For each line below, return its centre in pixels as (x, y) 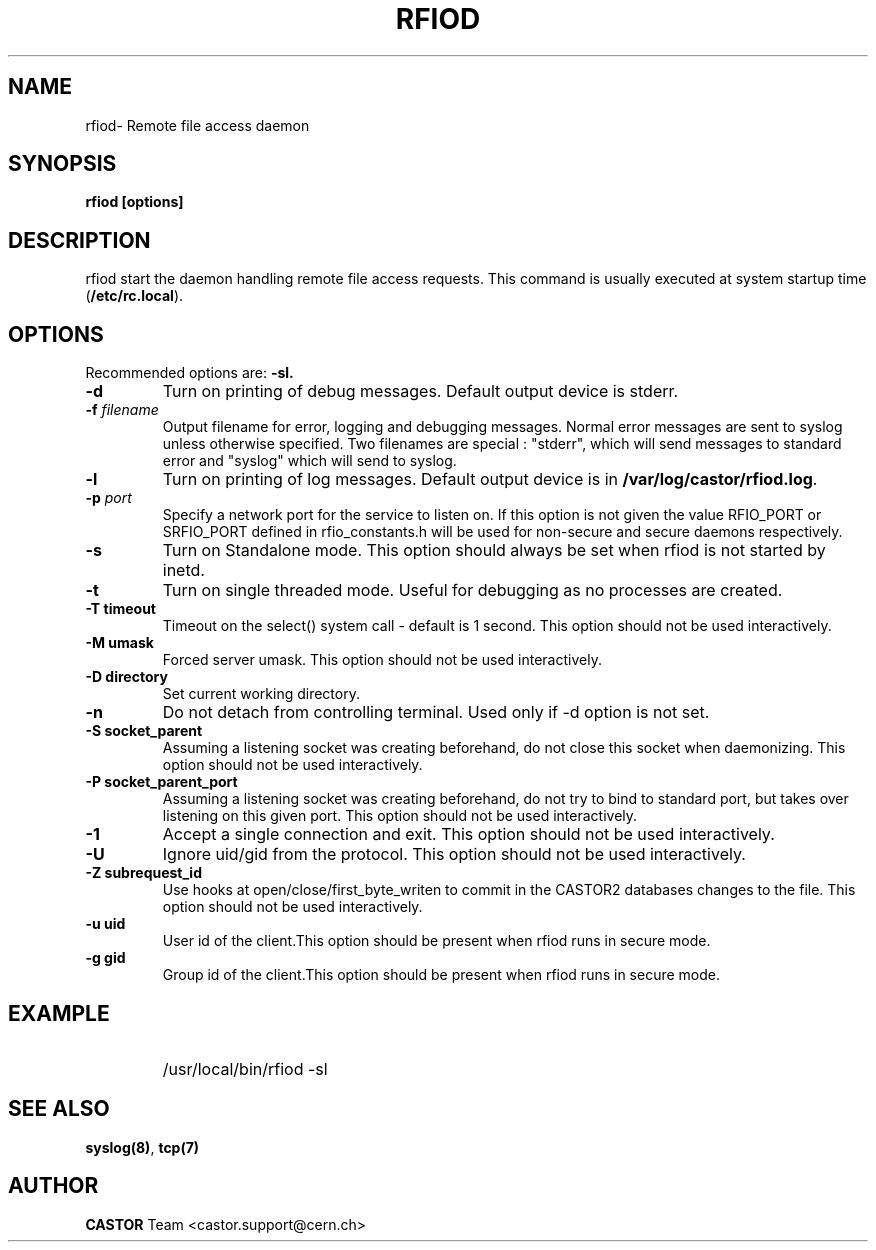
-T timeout (120, 609)
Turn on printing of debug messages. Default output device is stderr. (420, 391)
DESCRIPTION (79, 240)
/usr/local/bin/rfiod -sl (245, 1068)
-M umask (119, 643)
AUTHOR (53, 1186)
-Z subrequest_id (143, 873)
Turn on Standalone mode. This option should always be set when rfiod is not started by (494, 550)
